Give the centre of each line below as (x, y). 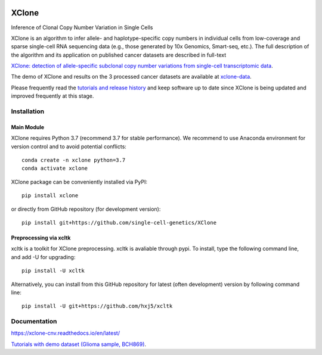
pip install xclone (50, 196)
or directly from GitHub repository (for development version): (86, 209)
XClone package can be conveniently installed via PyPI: (79, 182)
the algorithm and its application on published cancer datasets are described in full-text (119, 55)
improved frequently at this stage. (52, 96)
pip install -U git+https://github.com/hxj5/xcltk (97, 306)
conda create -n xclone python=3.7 (74, 160)
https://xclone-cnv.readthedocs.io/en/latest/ (66, 333)
